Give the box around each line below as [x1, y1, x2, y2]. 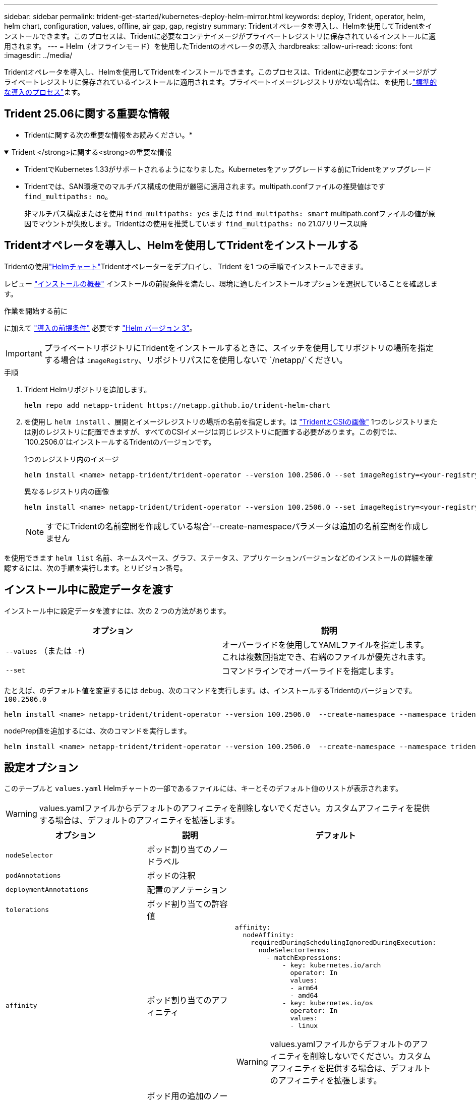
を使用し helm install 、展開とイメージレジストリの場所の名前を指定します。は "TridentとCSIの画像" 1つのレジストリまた [24, 417, 438, 426]
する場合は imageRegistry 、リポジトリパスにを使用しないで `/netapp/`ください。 [44, 354, 347, 365]
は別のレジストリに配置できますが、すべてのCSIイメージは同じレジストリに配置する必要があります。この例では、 [24, 427, 401, 436]
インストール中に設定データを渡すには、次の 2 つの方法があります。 [4, 606, 230, 615]
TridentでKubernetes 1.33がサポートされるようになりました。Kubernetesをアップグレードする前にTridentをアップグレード [24, 164, 432, 173]
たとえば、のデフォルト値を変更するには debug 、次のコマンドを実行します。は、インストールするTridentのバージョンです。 [4, 686, 416, 695]
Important [6, 348, 42, 358]
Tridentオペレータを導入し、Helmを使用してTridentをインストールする [4, 239, 359, 252]
